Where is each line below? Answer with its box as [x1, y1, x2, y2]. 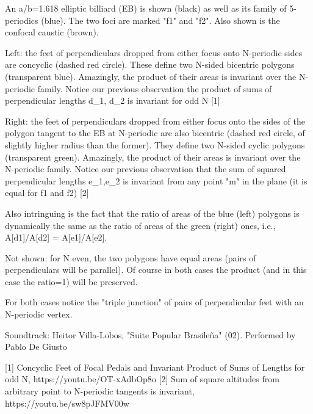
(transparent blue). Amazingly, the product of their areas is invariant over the [5, 70, 297, 82]
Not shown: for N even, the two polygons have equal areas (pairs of [5, 251, 256, 264]
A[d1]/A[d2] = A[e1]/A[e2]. [5, 231, 107, 244]
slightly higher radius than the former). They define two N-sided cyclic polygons [5, 138, 305, 151]
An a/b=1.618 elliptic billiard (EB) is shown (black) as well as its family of [5, 2, 287, 14]
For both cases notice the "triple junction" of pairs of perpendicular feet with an [5, 296, 304, 308]
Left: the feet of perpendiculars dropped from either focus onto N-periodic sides [5, 46, 303, 59]
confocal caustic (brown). [5, 26, 99, 38]
